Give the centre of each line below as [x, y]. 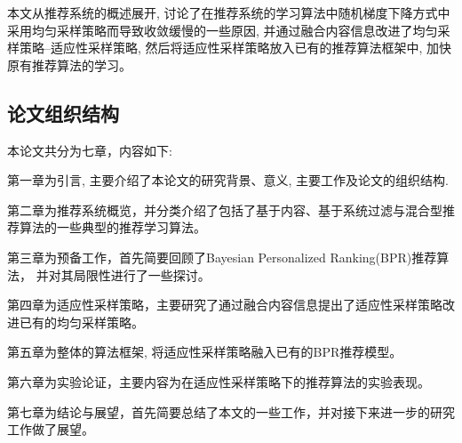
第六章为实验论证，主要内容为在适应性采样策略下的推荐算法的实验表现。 [219, 381]
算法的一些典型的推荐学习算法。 [112, 227]
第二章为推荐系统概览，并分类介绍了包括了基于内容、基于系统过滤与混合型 [225, 209]
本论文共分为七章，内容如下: [90, 150]
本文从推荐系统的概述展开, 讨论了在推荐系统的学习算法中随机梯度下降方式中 [229, 12]
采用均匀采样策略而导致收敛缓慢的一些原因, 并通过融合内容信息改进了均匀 [223, 30]
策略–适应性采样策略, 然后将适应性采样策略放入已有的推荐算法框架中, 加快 [235, 48]
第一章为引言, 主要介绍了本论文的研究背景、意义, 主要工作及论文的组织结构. [228, 180]
